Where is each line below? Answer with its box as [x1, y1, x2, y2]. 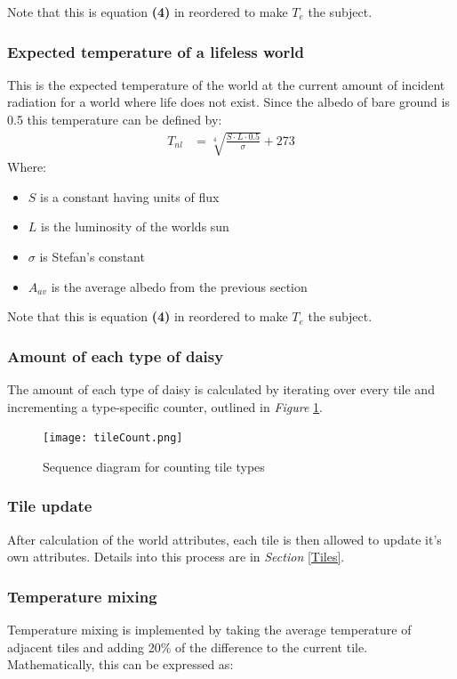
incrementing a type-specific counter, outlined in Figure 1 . [7, 397, 324, 416]
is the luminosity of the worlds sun [41, 217, 229, 236]
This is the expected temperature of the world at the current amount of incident [7, 75, 445, 93]
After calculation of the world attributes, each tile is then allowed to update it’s [7, 529, 442, 548]
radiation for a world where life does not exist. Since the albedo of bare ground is [7, 93, 450, 111]
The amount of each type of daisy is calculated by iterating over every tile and [7, 379, 435, 398]
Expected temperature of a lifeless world [7, 40, 304, 62]
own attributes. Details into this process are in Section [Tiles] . [7, 547, 345, 566]
